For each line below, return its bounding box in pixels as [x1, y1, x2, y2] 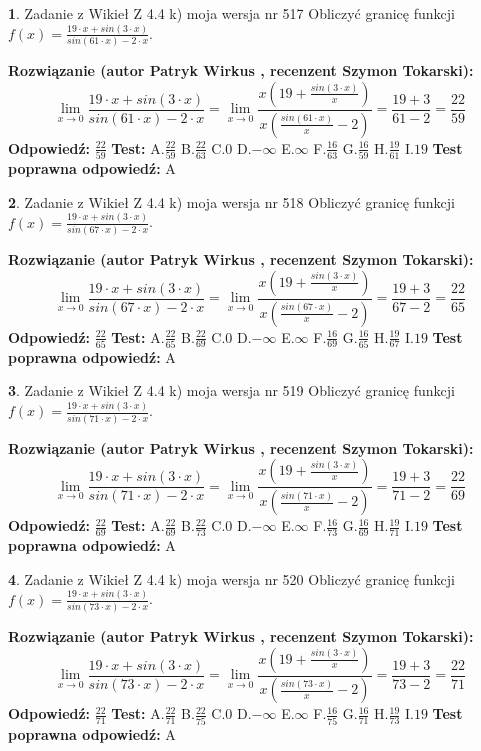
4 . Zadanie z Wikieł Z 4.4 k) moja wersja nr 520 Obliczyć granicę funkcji [8, 568, 455, 589]
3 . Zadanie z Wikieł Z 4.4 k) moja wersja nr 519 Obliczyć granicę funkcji [8, 380, 455, 401]
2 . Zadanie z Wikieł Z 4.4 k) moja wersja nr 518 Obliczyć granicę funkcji [8, 191, 455, 212]
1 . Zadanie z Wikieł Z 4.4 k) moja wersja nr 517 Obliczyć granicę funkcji [8, 3, 455, 23]
